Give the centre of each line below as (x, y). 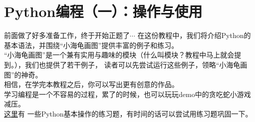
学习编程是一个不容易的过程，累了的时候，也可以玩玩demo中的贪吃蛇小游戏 (127, 94)
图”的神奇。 (23, 74)
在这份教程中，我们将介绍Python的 (194, 35)
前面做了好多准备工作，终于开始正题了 (67, 35)
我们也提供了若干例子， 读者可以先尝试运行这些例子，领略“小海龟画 (136, 64)
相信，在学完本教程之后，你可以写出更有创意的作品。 (91, 84)
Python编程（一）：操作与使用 (103, 11)
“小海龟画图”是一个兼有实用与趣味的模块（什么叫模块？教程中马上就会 (119, 55)
